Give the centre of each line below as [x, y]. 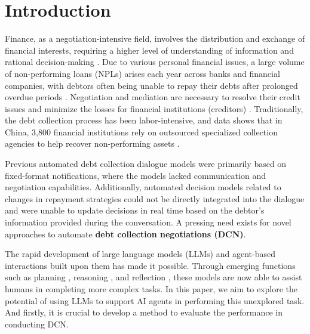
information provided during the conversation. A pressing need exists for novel [148, 222]
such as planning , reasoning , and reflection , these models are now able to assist [154, 277]
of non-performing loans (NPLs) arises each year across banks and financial [142, 73]
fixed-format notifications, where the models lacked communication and [135, 175]
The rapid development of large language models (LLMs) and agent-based [140, 254]
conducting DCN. [37, 324]
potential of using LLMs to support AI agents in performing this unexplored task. [155, 300]
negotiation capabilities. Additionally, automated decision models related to [143, 187]
